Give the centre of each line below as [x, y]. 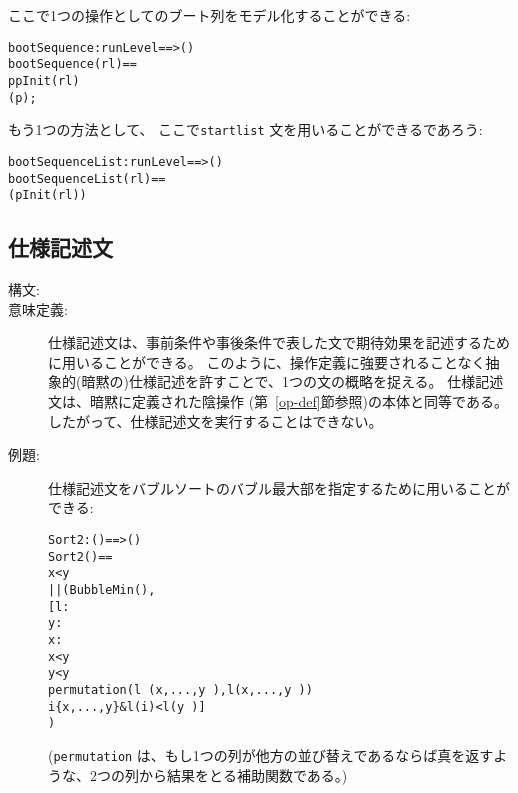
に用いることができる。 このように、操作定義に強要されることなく [267, 361]
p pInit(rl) [44, 80]
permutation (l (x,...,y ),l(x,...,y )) [180, 689]
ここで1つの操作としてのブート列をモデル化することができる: [209, 15]
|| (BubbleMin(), [102, 589]
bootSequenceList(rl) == [87, 178]
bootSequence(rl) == [72, 64]
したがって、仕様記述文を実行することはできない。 [215, 420]
